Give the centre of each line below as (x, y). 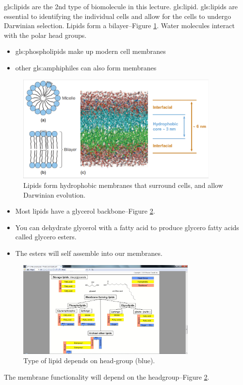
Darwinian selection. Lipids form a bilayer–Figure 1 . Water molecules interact (119, 25)
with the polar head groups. (45, 35)
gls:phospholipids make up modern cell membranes (90, 51)
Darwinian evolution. (55, 194)
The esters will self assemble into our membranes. (89, 253)
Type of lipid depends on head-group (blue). (89, 360)
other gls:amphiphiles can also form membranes (86, 67)
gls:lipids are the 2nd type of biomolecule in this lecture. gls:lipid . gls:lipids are (121, 6)
